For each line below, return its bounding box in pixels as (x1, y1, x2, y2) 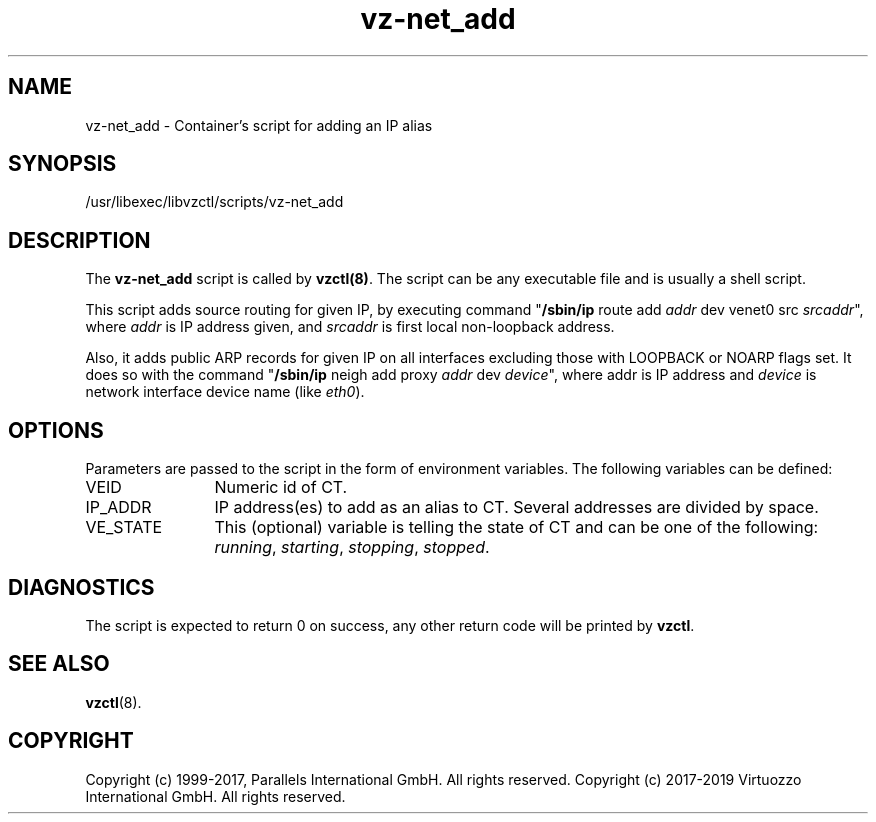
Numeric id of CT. (214, 477, 348, 498)
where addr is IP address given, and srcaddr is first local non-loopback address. (85, 318, 615, 336)
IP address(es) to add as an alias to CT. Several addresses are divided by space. (214, 497, 819, 518)
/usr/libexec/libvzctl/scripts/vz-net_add (85, 193, 344, 211)
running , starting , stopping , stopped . (214, 537, 490, 558)
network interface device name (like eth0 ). (85, 383, 365, 401)
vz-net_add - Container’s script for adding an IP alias (85, 116, 433, 134)
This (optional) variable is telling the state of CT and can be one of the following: (214, 517, 819, 538)
